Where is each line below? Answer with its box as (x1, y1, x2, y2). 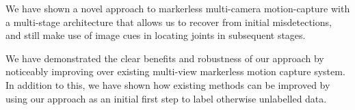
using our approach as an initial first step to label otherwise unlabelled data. (5, 91, 327, 105)
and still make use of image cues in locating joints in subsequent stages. (5, 28, 306, 42)
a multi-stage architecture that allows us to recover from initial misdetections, (5, 14, 332, 29)
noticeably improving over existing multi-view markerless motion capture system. (5, 64, 345, 79)
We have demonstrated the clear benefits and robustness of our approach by (5, 51, 324, 65)
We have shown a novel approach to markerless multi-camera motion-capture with (5, 1, 350, 15)
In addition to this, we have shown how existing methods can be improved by (5, 77, 330, 92)
